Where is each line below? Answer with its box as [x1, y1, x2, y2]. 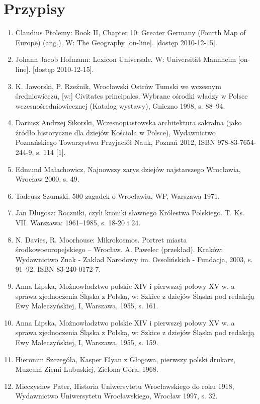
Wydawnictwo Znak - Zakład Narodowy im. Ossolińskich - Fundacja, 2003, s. [15, 254, 253, 264]
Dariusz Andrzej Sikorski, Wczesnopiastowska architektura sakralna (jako [15, 117, 242, 128]
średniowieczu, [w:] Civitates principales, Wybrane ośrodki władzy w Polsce [15, 91, 248, 101]
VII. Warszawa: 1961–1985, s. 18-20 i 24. [15, 217, 141, 228]
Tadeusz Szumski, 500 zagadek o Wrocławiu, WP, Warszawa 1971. [15, 190, 220, 201]
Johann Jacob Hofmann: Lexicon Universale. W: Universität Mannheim [15, 54, 236, 64]
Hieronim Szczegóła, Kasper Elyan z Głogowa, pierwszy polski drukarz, [15, 354, 235, 364]
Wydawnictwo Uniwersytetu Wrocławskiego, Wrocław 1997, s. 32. [15, 390, 218, 401]
